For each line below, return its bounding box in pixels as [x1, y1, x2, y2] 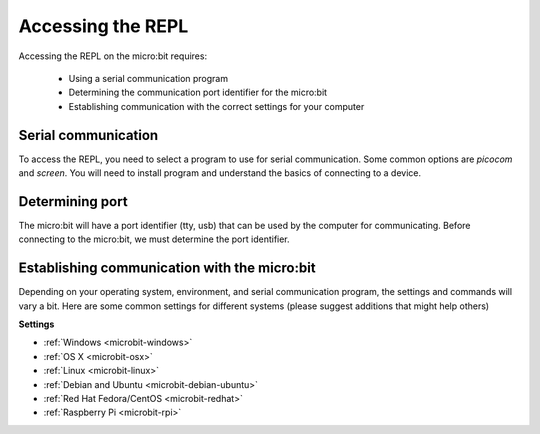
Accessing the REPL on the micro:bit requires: [18, 50, 208, 62]
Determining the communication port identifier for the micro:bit [68, 86, 328, 99]
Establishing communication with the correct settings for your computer [68, 100, 365, 112]
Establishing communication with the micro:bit [18, 260, 316, 277]
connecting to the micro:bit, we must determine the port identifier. [18, 233, 290, 245]
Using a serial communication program [68, 72, 229, 84]
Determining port [18, 193, 129, 210]
